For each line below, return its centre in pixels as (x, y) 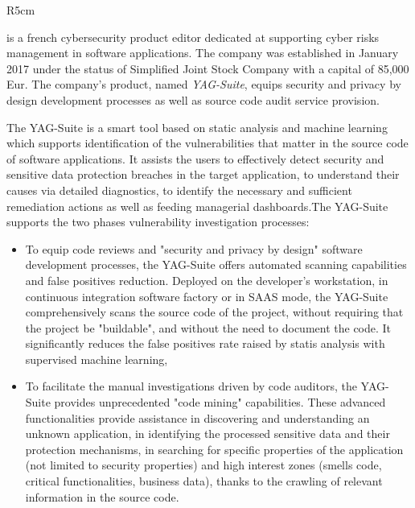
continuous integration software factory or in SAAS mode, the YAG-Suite (207, 296)
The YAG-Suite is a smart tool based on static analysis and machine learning (197, 127)
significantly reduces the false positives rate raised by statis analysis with (205, 343)
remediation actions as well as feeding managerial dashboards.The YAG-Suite (197, 206)
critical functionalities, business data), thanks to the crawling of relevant (204, 481)
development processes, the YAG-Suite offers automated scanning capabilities (216, 264)
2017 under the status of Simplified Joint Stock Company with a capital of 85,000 (208, 68)
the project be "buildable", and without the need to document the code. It (208, 327)
